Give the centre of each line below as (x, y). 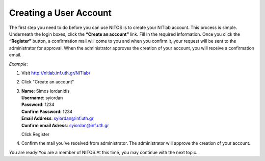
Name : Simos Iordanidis (45, 91)
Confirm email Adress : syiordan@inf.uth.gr (65, 125)
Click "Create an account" (48, 82)
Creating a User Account (60, 13)
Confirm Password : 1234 (47, 111)
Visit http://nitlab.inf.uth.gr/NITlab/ (56, 73)
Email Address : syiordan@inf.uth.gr (57, 118)
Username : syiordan (42, 98)
